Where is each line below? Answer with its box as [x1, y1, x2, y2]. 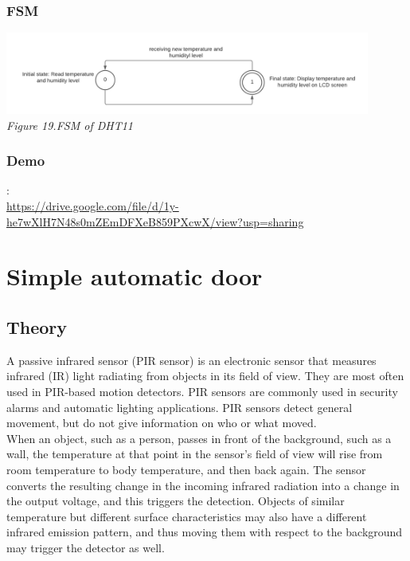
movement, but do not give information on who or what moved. [6, 414, 317, 431]
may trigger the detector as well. [6, 539, 165, 555]
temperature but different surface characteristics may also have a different [6, 508, 367, 524]
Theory [6, 315, 68, 339]
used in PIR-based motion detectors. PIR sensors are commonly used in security [6, 383, 398, 400]
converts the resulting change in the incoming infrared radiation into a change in [6, 477, 400, 493]
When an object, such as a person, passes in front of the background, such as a [6, 430, 392, 446]
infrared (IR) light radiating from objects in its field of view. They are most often [6, 367, 404, 384]
